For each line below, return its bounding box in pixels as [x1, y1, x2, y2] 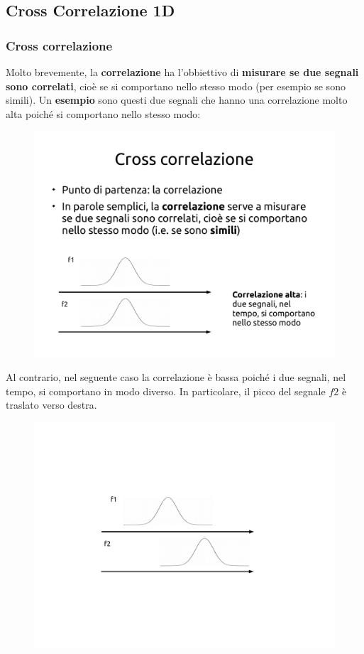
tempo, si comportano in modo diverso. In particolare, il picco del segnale [6, 383, 326, 398]
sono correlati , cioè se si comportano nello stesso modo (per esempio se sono [6, 78, 346, 93]
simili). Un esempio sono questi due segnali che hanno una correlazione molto [6, 92, 348, 107]
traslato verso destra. [6, 397, 97, 412]
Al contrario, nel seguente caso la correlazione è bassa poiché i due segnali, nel [6, 369, 346, 384]
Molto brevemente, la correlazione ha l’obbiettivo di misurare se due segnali [6, 65, 359, 79]
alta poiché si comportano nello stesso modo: [6, 106, 201, 121]
